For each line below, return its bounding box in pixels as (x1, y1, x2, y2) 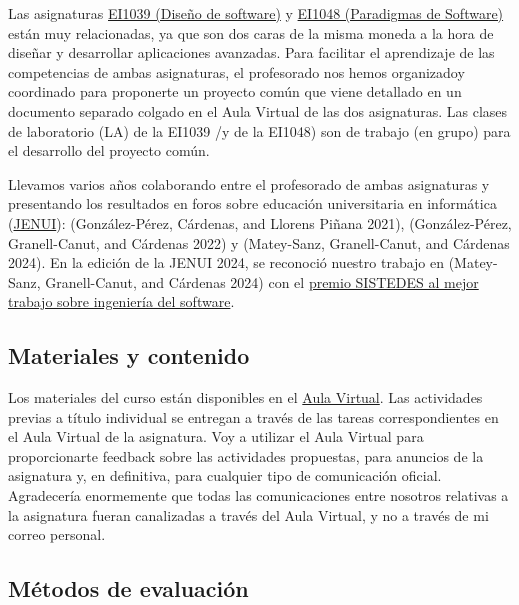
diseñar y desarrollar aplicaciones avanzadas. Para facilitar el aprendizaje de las (8, 42, 495, 63)
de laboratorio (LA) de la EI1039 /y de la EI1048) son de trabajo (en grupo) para (8, 120, 511, 141)
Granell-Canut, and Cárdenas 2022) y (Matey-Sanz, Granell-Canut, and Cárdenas (8, 232, 510, 253)
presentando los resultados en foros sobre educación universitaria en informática (8, 193, 497, 214)
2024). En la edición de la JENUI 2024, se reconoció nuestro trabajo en (8, 252, 445, 273)
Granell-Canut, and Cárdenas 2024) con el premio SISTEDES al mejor (45, 271, 479, 292)
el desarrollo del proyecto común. (8, 140, 210, 161)
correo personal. (8, 524, 106, 545)
